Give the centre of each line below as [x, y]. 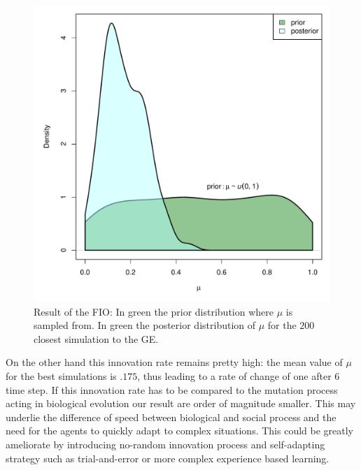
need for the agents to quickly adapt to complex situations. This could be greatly [179, 431]
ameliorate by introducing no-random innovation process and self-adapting [165, 444]
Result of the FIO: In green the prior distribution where [154, 311]
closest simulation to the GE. [96, 338]
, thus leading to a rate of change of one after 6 [239, 375]
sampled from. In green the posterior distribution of [145, 325]
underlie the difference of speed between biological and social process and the [171, 417]
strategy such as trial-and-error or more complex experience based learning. [168, 458]
